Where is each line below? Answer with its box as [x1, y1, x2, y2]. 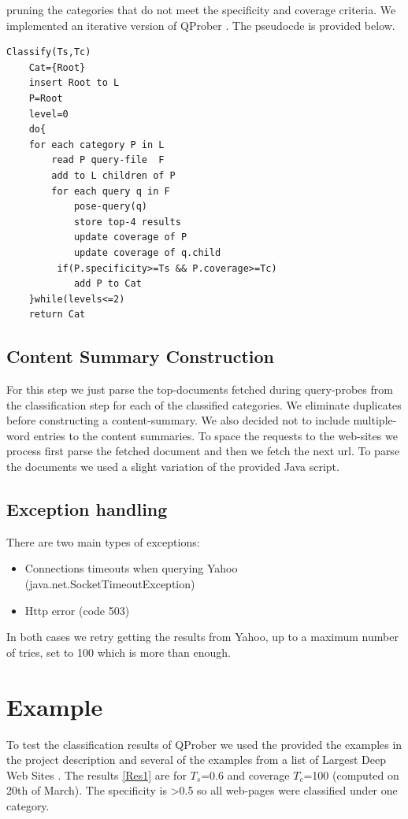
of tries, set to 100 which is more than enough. [6, 643, 231, 660]
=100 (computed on [303, 766, 399, 783]
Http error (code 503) [24, 602, 130, 618]
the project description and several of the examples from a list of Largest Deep [6, 751, 386, 768]
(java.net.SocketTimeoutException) [24, 576, 195, 592]
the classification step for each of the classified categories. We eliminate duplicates [6, 396, 402, 413]
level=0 [28, 108, 69, 120]
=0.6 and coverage [201, 766, 290, 783]
